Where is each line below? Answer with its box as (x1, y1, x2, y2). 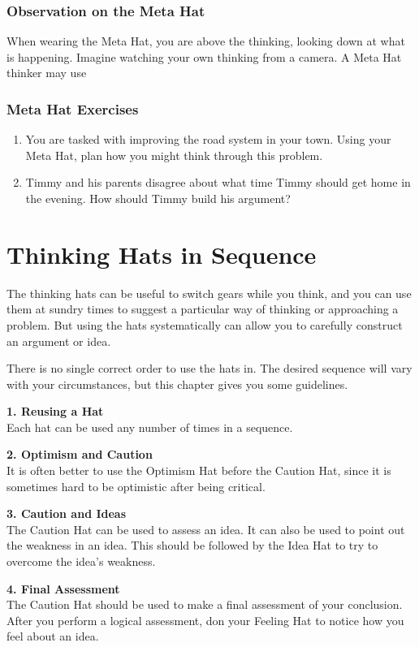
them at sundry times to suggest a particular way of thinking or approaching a (6, 300, 399, 317)
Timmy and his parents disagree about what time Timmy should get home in (25, 174, 411, 191)
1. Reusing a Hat (6, 403, 104, 420)
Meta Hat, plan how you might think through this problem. (25, 146, 323, 163)
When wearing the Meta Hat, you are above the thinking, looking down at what (6, 32, 405, 50)
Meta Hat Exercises (6, 98, 139, 119)
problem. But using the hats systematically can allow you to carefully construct (6, 316, 403, 333)
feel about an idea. (6, 628, 99, 645)
